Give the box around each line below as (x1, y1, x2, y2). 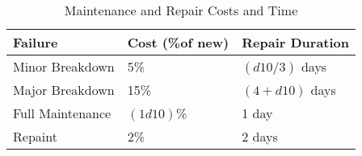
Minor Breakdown (13, 57, 115, 76)
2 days (242, 127, 278, 146)
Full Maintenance (13, 104, 112, 122)
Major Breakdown (13, 80, 115, 99)
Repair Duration (242, 33, 350, 51)
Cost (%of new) (127, 33, 229, 51)
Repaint (13, 127, 57, 146)
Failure (13, 33, 58, 51)
